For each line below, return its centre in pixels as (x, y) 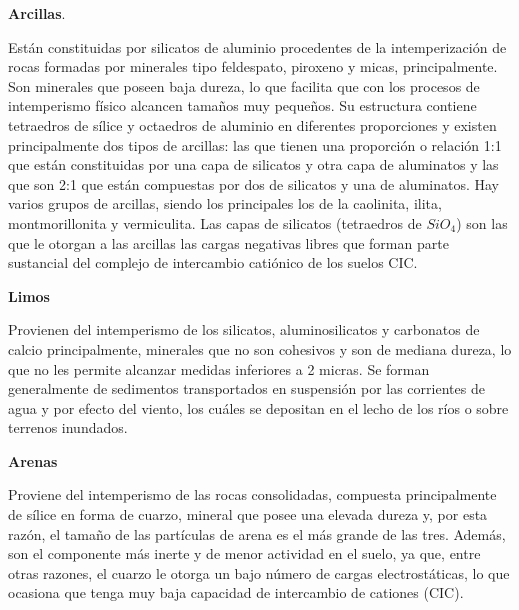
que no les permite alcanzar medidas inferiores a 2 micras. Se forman (219, 368)
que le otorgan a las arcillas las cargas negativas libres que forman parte (228, 242)
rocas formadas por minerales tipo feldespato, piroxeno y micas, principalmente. (253, 66)
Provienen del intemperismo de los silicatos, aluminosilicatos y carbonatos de (244, 329)
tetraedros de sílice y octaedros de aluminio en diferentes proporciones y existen (252, 124)
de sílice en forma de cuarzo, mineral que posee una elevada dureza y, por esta (248, 514)
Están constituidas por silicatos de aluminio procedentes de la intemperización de (257, 46)
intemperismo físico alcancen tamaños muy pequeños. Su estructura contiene (242, 105)
